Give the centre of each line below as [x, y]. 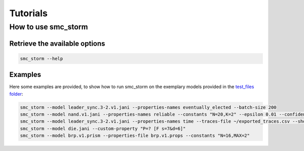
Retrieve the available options [57, 43]
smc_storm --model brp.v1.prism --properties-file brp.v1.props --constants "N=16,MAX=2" [135, 136]
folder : [16, 94]
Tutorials [28, 13]
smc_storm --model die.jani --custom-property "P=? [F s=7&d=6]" [103, 128]
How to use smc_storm [49, 27]
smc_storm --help [42, 59]
